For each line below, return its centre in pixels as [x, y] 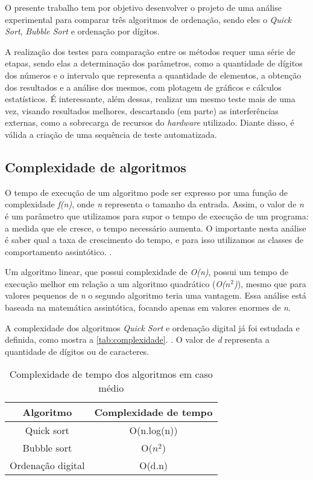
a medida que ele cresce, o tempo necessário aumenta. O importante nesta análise [156, 228]
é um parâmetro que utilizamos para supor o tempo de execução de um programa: [157, 216]
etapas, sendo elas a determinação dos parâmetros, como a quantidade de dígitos [154, 63]
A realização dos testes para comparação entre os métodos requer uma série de [150, 51]
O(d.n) [153, 465]
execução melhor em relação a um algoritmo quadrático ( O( [115, 283]
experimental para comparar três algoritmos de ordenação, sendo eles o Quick [148, 19]
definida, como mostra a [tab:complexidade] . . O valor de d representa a [137, 339]
